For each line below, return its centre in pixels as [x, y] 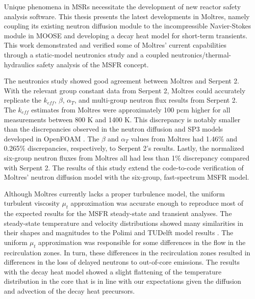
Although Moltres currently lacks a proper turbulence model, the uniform [115, 193]
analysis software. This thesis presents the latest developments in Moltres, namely [127, 16]
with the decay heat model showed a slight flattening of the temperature [113, 271]
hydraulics [19, 64]
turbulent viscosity [32, 203]
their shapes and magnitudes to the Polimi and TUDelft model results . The [119, 232]
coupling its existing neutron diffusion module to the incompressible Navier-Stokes [127, 26]
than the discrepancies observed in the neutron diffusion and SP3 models [114, 129]
